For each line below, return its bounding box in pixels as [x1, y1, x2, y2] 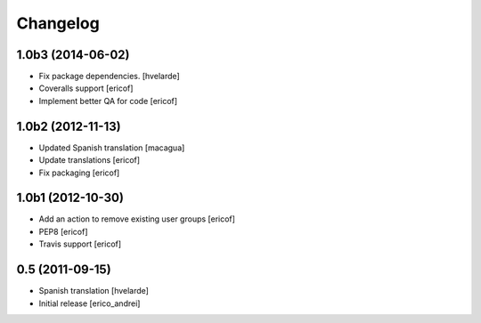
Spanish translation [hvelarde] [38, 286, 149, 296]
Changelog [16, 13, 100, 33]
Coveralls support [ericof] [38, 83, 134, 93]
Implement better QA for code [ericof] [38, 95, 178, 106]
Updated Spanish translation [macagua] [38, 142, 185, 153]
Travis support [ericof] [38, 238, 122, 249]
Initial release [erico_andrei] [38, 298, 141, 309]
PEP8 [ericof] [38, 226, 88, 237]
